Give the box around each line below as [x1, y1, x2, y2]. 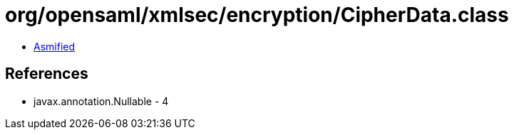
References [5, 65, 88, 83]
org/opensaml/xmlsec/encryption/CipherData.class [5, 3, 509, 27]
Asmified [34, 40, 76, 53]
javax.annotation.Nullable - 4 [34, 94, 169, 107]
